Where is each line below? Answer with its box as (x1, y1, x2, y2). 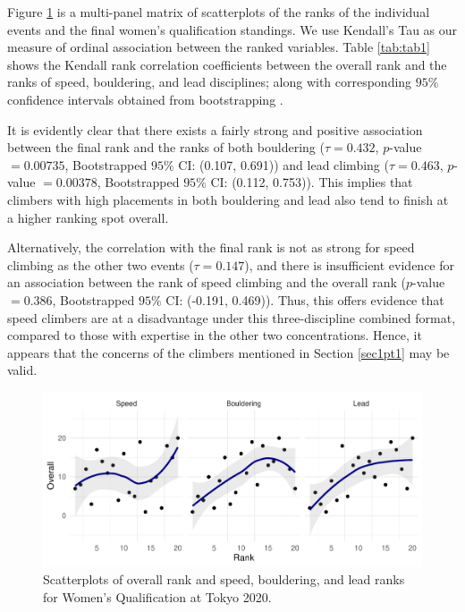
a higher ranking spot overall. (7, 208, 169, 226)
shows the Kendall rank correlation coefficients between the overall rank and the (7, 55, 447, 73)
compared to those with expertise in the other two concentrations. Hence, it (7, 326, 422, 344)
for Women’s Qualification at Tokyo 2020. (43, 587, 272, 606)
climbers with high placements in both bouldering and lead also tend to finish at (7, 190, 449, 208)
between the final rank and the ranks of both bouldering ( (7, 138, 325, 157)
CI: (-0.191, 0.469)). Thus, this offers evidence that (165, 290, 444, 309)
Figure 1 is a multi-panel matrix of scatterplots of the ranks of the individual (7, 3, 430, 21)
